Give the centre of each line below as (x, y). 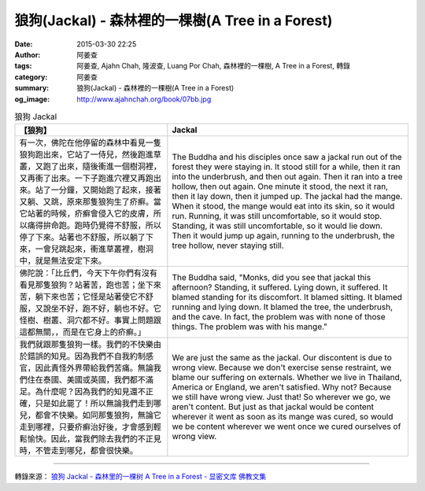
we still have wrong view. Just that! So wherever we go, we (281, 397)
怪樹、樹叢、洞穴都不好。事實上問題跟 (90, 320)
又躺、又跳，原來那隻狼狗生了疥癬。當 (90, 202)
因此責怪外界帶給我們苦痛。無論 (94, 368)
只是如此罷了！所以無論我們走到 (94, 404)
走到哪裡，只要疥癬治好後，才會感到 (86, 427)
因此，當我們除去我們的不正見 (106, 439)
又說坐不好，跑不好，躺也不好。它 (98, 308)
